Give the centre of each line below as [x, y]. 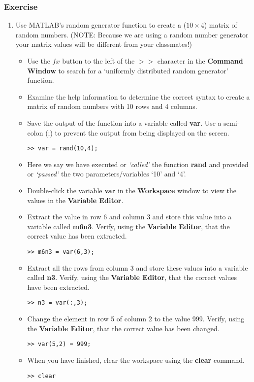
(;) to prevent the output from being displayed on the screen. [137, 132]
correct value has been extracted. [77, 236]
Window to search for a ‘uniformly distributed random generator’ [128, 70]
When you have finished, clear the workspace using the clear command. [136, 360]
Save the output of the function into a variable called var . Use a [124, 122]
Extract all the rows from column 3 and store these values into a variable [138, 267]
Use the [39, 61]
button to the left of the [98, 61]
